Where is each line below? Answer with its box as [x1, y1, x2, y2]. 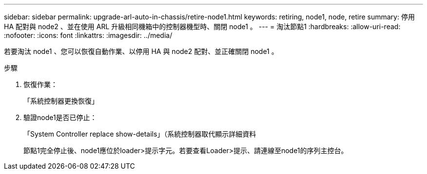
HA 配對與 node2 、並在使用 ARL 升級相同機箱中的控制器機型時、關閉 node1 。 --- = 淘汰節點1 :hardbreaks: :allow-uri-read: [4, 22, 401, 31]
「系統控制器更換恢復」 [23, 97, 98, 105]
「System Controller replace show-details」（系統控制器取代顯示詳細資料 [23, 130, 256, 138]
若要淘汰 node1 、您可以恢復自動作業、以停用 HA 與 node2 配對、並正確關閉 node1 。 [4, 47, 278, 55]
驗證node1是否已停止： [23, 113, 97, 122]
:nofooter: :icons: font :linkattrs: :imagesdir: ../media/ [4, 31, 173, 39]
